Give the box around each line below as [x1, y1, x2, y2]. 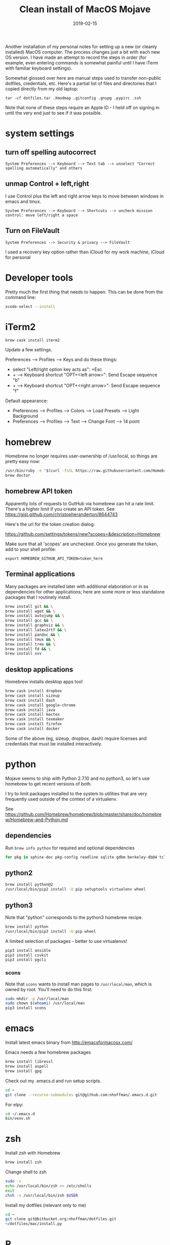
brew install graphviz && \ [5, 623, 65, 628]
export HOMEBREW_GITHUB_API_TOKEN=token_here [5, 556, 103, 561]
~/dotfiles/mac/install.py [5, 1221, 62, 1227]
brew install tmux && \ [5, 637, 56, 642]
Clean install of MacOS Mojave [19, 4, 151, 15]
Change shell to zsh [5, 1169, 47, 1175]
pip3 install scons [5, 1005, 47, 1011]
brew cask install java [5, 707, 56, 712]
